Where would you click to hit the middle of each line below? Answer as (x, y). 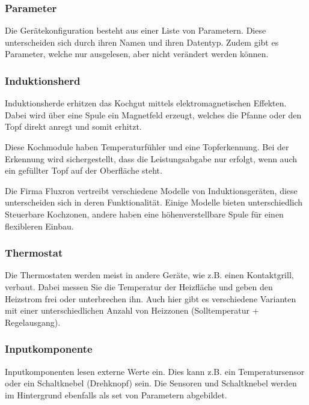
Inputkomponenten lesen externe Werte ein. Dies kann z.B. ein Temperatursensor (155, 371)
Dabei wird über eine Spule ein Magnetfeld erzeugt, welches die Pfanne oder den (153, 114)
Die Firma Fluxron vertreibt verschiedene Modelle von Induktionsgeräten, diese (151, 190)
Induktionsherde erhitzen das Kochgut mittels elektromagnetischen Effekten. (146, 103)
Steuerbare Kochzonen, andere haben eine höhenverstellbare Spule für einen (144, 214)
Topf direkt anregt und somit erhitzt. (73, 126)
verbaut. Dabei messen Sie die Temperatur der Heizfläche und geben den (139, 286)
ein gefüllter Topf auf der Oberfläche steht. (84, 170)
